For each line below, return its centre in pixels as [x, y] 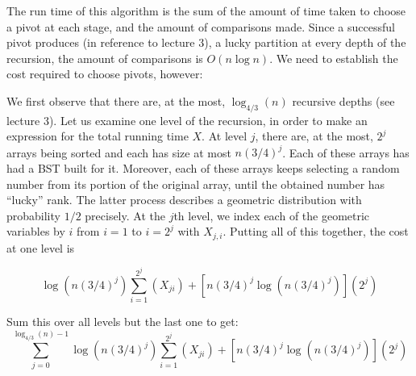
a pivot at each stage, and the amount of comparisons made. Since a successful [201, 26]
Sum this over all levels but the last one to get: [123, 322]
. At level [225, 136]
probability [33, 215]
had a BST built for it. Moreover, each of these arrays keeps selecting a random [203, 168]
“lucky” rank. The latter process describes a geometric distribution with [184, 200]
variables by [36, 231]
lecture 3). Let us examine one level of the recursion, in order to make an [187, 120]
